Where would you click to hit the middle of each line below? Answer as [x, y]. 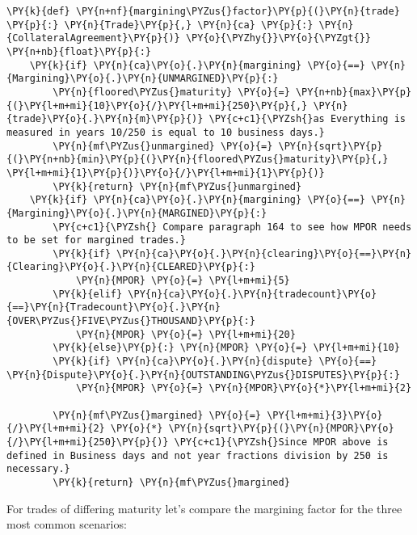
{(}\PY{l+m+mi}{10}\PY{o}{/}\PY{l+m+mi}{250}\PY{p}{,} [157, 105]
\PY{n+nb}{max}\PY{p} [354, 92]
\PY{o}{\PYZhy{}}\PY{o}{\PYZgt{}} [278, 38]
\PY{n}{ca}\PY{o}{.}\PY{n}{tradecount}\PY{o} [253, 294]
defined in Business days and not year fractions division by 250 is [198, 455]
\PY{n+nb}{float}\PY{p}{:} [79, 51]
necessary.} [38, 469]
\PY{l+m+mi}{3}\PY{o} [325, 415]
